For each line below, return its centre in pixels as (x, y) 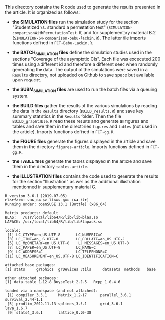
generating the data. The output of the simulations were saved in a (80, 69)
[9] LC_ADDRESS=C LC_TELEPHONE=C (57, 252)
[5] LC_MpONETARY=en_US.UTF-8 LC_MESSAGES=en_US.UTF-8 (68, 243)
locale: (13, 230)
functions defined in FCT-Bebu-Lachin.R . (53, 43)
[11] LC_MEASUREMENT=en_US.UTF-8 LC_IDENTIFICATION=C (62, 256)
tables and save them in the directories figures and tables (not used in (84, 126)
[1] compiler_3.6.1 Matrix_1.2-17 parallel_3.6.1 (69, 295)
